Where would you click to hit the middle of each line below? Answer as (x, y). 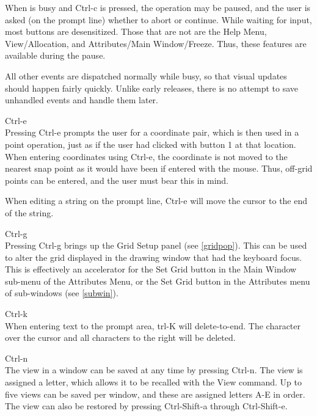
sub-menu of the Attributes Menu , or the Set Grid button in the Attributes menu (158, 281)
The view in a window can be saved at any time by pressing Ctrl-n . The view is (154, 370)
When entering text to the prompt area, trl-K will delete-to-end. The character (153, 325)
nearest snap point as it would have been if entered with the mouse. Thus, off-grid (159, 168)
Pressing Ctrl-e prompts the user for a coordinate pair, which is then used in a (152, 132)
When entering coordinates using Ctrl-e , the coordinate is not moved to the (146, 156)
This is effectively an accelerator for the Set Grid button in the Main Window (151, 269)
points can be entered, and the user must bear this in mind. (117, 180)
